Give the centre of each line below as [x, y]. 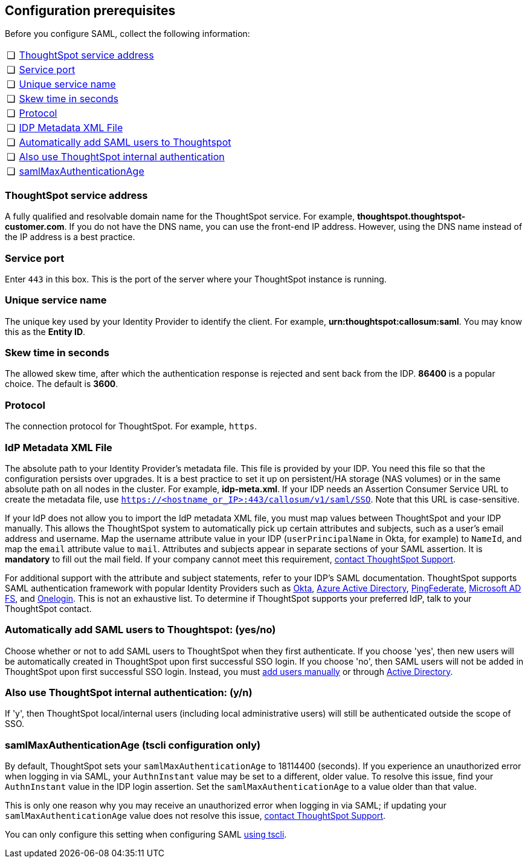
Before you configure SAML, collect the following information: [127, 34]
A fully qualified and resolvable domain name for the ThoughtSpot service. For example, [180, 217]
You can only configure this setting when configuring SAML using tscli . [146, 835]
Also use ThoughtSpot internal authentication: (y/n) [129, 693]
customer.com [35, 227]
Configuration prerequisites [90, 11]
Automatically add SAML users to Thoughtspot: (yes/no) [140, 630]
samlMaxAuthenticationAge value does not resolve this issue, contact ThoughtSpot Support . [195, 816]
